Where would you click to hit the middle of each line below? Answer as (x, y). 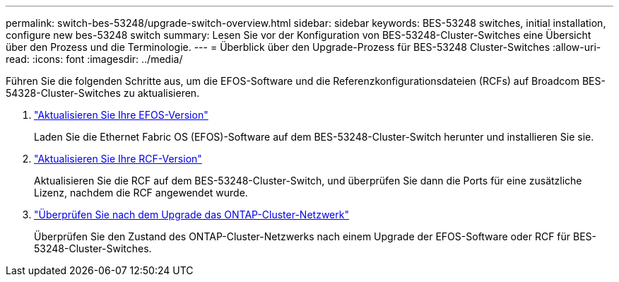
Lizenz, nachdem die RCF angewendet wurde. (141, 193)
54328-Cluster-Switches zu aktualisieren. (103, 93)
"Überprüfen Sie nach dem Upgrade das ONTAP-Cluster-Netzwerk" (191, 215)
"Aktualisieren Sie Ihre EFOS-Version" (121, 115)
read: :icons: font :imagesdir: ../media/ (94, 59)
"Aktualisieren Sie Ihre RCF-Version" (118, 159)
